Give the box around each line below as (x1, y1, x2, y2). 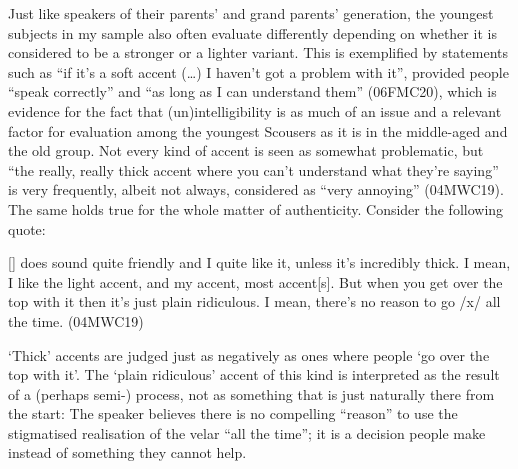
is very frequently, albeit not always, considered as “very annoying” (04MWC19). (8, 179, 504, 200)
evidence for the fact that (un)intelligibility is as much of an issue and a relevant (8, 100, 502, 121)
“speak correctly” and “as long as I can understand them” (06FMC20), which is (8, 81, 497, 102)
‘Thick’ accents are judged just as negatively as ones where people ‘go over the (8, 344, 490, 365)
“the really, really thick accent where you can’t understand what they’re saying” (8, 159, 499, 180)
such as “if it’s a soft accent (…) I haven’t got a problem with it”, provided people (8, 61, 509, 82)
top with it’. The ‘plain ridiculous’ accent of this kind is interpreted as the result (8, 364, 500, 385)
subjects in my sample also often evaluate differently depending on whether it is (8, 22, 497, 43)
